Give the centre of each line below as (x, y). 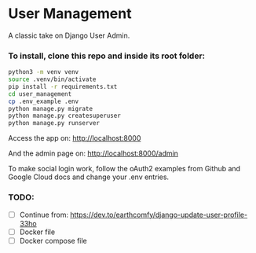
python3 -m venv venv (44, 72)
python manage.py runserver (54, 123)
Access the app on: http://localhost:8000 (75, 138)
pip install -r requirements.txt (63, 86)
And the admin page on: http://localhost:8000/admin (93, 153)
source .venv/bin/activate (52, 79)
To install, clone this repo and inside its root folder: (107, 56)
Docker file (37, 232)
